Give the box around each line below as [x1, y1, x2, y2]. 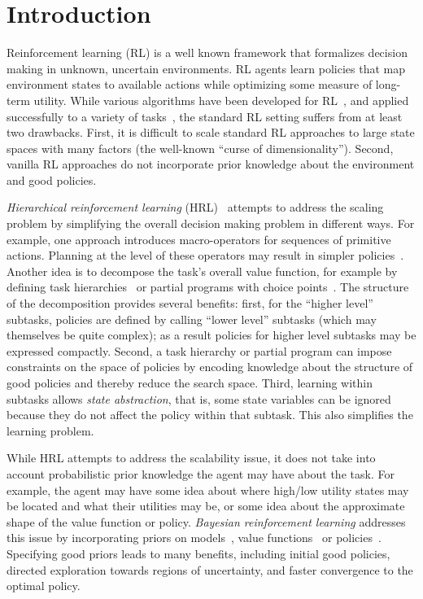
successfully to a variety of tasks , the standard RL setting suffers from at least [7, 107, 403, 125]
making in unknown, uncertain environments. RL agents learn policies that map [7, 59, 405, 77]
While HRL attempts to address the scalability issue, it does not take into [7, 449, 376, 466]
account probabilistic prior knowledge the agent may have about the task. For [7, 465, 395, 482]
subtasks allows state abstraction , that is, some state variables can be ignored [7, 390, 391, 407]
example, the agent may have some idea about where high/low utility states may [7, 481, 409, 498]
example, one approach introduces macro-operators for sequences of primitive [7, 230, 391, 247]
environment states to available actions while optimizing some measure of [7, 76, 373, 93]
